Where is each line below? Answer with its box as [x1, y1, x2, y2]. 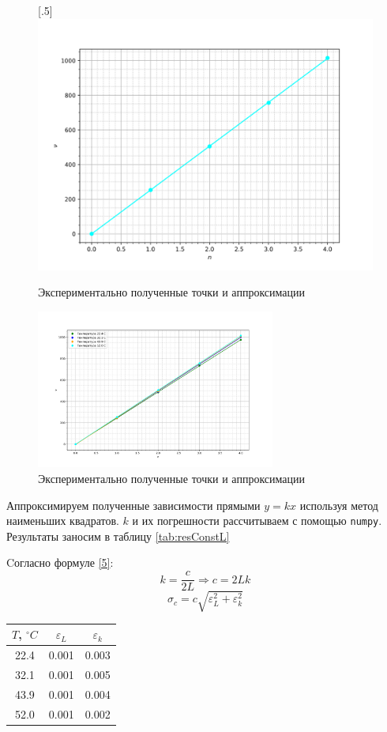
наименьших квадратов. [6, 512, 119, 529]
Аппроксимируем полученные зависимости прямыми [6, 496, 261, 513]
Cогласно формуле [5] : [6, 554, 114, 571]
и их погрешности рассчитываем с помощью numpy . [132, 512, 382, 529]
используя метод [299, 496, 378, 513]
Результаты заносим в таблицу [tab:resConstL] [6, 527, 230, 544]
